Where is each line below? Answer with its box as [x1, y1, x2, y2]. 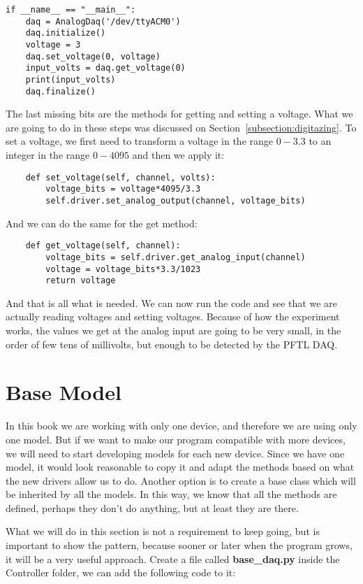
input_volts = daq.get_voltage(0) [25, 63, 186, 73]
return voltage [45, 276, 116, 286]
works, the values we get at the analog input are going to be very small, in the [6, 323, 341, 337]
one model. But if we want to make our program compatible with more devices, [6, 432, 346, 446]
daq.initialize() [25, 28, 106, 38]
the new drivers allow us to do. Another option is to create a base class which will [6, 473, 356, 487]
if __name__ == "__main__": [6, 5, 136, 15]
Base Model [6, 378, 121, 406]
